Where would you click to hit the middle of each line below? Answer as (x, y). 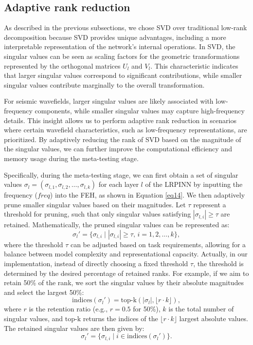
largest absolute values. (214, 318)
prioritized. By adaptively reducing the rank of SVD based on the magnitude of (123, 139)
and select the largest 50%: (44, 292)
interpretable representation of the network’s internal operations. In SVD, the (120, 46)
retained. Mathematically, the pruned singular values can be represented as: (117, 225)
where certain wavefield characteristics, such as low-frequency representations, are (126, 130)
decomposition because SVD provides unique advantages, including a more (115, 37)
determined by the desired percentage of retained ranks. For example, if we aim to (126, 273)
